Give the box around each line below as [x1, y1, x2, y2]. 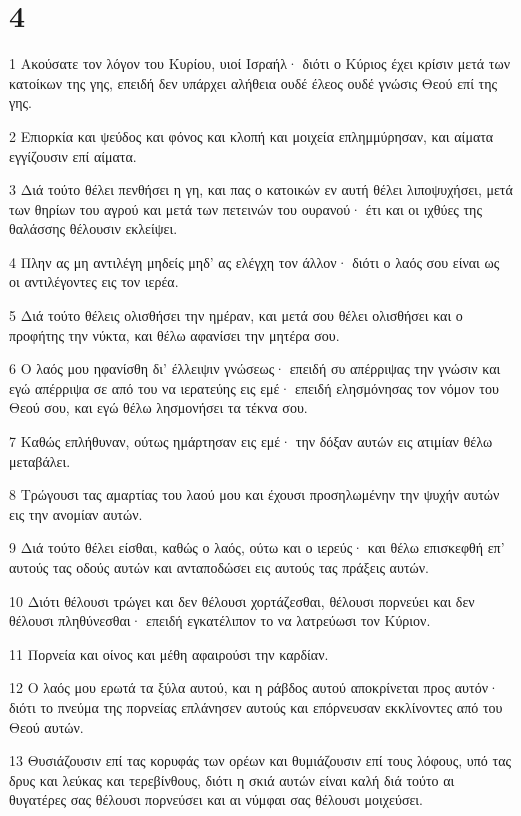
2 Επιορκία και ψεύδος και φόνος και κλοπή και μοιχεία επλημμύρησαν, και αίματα [9, 125, 494, 146]
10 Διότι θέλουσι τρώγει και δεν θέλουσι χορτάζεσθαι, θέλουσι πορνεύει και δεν [9, 590, 475, 611]
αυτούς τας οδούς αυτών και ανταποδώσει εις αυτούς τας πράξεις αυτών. [9, 557, 429, 577]
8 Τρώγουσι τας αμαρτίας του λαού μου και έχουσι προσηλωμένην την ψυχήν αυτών [9, 484, 500, 505]
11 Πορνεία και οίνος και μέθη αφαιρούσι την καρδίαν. [9, 643, 329, 664]
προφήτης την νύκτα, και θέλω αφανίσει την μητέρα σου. [9, 324, 340, 345]
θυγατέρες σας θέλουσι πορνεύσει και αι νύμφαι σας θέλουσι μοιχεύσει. [9, 789, 423, 810]
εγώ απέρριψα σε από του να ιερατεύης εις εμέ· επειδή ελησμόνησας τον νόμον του [9, 377, 499, 398]
